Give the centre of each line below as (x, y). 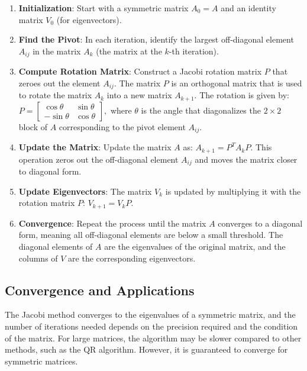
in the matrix (57, 51)
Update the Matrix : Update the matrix (95, 147)
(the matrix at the (129, 51)
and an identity (248, 8)
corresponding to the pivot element (122, 126)
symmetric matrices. (41, 361)
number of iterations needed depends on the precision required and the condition (151, 326)
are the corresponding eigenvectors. (132, 258)
